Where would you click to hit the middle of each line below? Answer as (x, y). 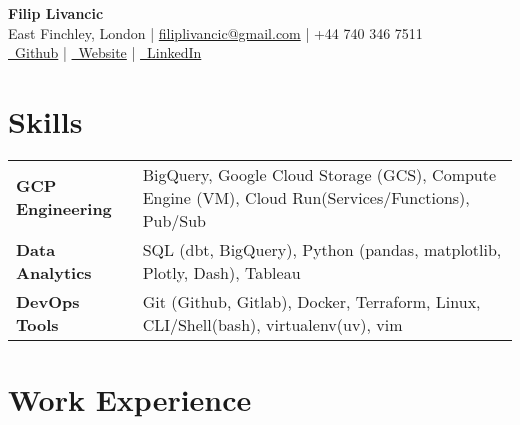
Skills (45, 120)
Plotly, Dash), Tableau (221, 272)
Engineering (64, 209)
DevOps (48, 301)
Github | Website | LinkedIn (108, 52)
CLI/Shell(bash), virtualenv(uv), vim (272, 324)
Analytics (54, 272)
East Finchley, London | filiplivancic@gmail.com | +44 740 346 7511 (215, 32)
